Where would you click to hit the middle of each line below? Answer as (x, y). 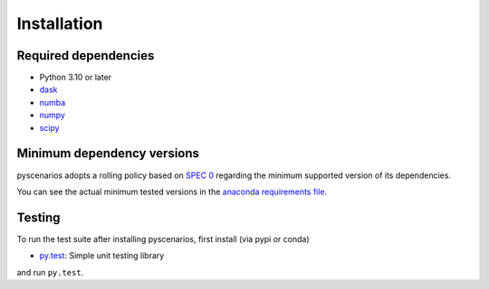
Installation (60, 23)
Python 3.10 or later (76, 78)
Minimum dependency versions (108, 154)
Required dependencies (86, 56)
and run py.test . (50, 272)
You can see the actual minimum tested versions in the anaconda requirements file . (172, 191)
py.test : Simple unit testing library (102, 256)
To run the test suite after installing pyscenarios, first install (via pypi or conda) (163, 238)
